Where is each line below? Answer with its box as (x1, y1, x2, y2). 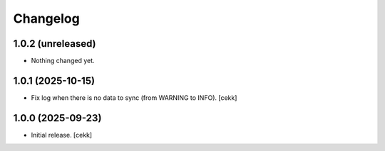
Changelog (13, 11, 80, 26)
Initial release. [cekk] (31, 130, 93, 139)
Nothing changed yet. (31, 57, 96, 65)
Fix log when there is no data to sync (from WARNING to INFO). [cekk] (31, 93, 237, 102)
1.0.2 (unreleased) (13, 38, 96, 50)
